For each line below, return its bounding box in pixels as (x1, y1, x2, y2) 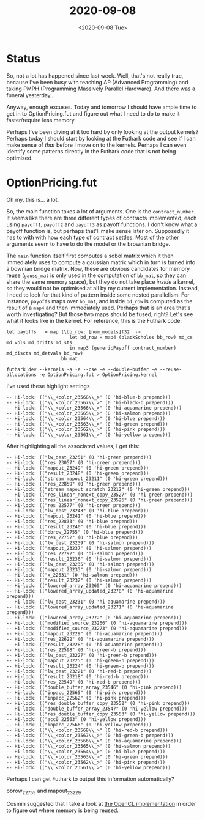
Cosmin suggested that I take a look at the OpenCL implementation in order (6, 800, 196, 808)
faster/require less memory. (6, 116, 76, 124)
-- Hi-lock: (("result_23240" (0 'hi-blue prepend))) (6, 523, 147, 530)
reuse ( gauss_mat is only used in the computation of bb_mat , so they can (6, 271, 187, 279)
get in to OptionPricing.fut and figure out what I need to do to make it (6, 109, 180, 117)
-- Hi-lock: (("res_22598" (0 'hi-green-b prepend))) (6, 646, 147, 653)
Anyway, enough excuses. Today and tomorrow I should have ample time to (6, 103, 197, 111)
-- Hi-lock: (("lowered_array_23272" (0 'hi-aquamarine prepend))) (6, 615, 182, 621)
